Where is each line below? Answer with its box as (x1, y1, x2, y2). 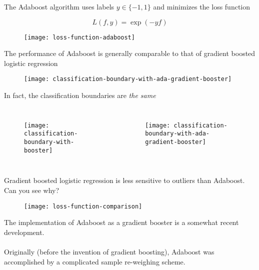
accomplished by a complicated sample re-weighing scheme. (4, 256, 185, 266)
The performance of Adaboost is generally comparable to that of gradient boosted (4, 48, 255, 58)
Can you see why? (4, 184, 59, 195)
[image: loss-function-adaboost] (24, 33, 135, 41)
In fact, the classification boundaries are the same (4, 90, 156, 100)
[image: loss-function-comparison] (24, 202, 142, 210)
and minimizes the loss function (153, 1, 250, 11)
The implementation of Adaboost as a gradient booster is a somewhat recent (4, 217, 239, 227)
